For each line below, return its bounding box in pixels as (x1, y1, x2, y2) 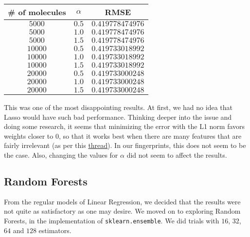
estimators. (38, 225, 71, 235)
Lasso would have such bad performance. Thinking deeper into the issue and (4, 111, 232, 122)
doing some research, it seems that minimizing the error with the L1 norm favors (4, 121, 245, 131)
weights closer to (4, 130, 54, 141)
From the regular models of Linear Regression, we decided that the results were (4, 196, 241, 206)
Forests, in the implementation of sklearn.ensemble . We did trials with (4, 215, 219, 225)
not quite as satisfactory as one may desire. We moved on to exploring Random (4, 206, 241, 216)
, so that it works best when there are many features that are (58, 130, 242, 141)
